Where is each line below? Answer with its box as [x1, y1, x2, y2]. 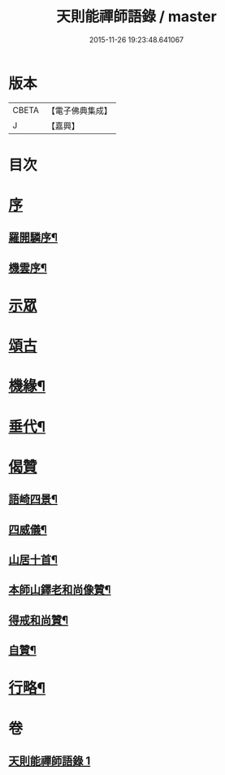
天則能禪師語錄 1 [8, 754, 91, 768]
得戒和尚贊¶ [8, 613, 69, 627]
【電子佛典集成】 [46, 105, 112, 116]
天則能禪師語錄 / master [56, 7, 217, 26]
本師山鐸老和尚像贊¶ [8, 583, 111, 597]
